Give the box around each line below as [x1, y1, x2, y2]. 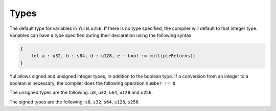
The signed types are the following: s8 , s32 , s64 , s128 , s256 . [9, 99, 140, 105]
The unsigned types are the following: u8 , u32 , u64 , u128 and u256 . [9, 89, 153, 96]
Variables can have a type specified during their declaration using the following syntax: [9, 32, 193, 38]
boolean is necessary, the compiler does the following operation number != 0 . [9, 80, 177, 86]
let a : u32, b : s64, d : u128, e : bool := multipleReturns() [31, 53, 196, 59]
